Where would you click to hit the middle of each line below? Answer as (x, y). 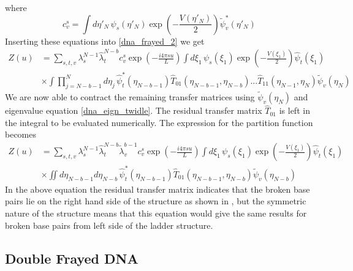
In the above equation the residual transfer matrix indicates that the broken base (158, 189)
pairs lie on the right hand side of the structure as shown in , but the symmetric (156, 201)
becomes (21, 134)
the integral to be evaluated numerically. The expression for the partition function (159, 122)
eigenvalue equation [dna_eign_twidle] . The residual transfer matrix (134, 110)
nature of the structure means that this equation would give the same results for (156, 213)
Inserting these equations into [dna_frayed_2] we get (105, 41)
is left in (294, 110)
